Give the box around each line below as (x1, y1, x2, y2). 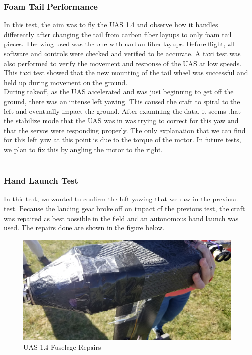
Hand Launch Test (4, 175, 78, 187)
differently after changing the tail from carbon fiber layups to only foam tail (4, 29, 232, 39)
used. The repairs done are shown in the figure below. (4, 222, 165, 233)
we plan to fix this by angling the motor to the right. (4, 144, 163, 154)
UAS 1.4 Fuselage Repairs (23, 342, 101, 352)
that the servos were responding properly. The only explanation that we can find (4, 125, 246, 135)
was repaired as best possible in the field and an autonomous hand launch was (4, 213, 239, 223)
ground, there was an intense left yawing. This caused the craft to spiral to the (4, 96, 240, 106)
